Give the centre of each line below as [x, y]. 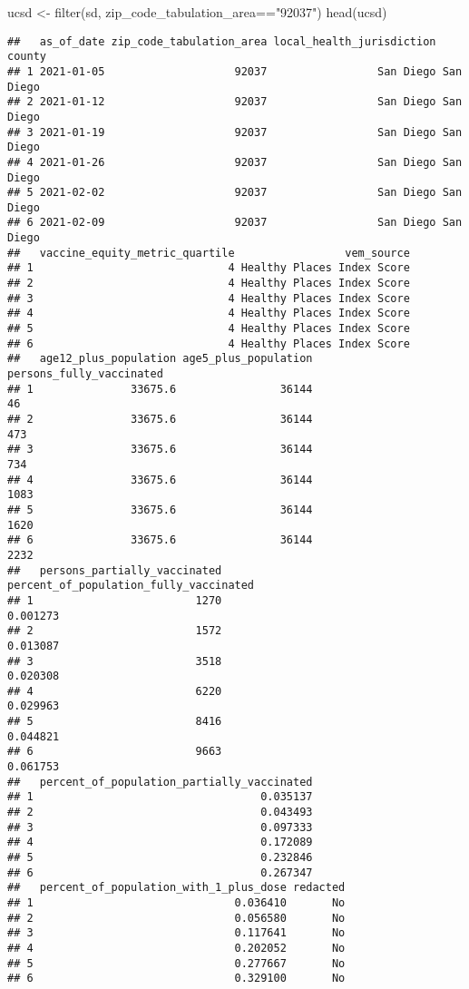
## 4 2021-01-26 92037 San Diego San [235, 162]
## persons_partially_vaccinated [115, 570]
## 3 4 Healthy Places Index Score [209, 298]
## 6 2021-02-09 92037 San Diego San [235, 223]
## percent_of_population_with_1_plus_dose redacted [176, 888]
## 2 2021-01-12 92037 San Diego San [235, 102]
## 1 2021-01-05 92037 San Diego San [235, 71]
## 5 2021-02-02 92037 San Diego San [235, 193]
